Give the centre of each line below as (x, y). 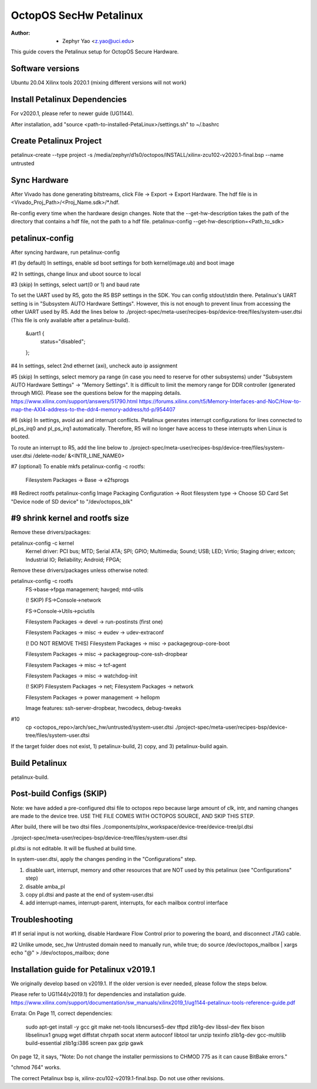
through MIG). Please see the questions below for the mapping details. (96, 393)
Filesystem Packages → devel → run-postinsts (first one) (94, 622)
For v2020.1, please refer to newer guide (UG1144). (72, 113)
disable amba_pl (45, 886)
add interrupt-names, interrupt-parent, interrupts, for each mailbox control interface (127, 903)
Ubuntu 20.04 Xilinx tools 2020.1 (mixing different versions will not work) (99, 83)
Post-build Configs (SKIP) (59, 794)
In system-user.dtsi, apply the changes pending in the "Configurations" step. (104, 859)
